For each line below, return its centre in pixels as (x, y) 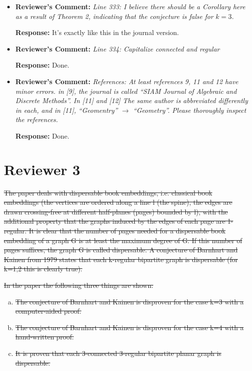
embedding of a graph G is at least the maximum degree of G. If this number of (123, 240)
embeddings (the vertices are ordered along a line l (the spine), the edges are (118, 202)
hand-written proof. (45, 337)
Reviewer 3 (42, 169)
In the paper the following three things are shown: (79, 285)
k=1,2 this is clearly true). (43, 269)
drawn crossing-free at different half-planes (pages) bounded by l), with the (116, 211)
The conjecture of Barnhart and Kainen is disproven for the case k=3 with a (129, 301)
